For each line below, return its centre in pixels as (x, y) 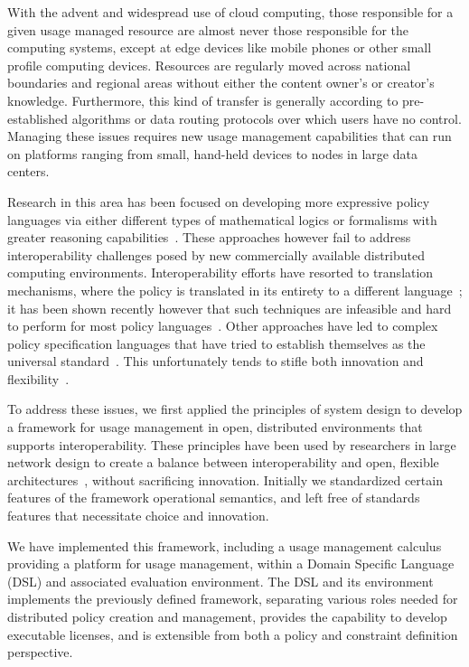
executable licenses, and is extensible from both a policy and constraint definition (233, 634)
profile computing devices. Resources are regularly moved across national (209, 65)
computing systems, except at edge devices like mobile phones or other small (220, 47)
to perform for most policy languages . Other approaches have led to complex (223, 326)
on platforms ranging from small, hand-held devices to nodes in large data (212, 153)
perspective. (40, 652)
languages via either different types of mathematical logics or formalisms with (222, 219)
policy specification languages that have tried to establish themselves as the (216, 343)
